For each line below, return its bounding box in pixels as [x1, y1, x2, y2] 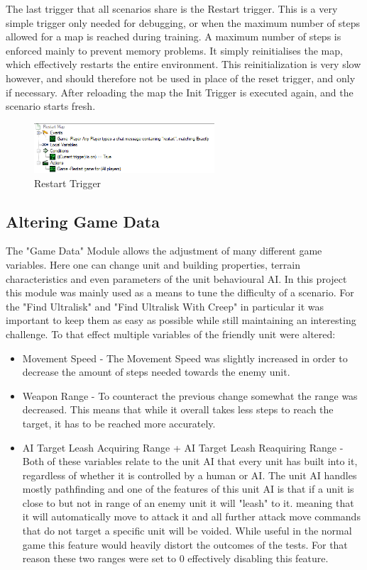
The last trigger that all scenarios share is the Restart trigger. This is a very [6, 1, 338, 16]
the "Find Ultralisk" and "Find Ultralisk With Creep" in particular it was [6, 298, 324, 313]
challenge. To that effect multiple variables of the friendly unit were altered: [6, 326, 336, 341]
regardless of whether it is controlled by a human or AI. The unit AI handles [22, 467, 357, 482]
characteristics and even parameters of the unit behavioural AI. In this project [6, 271, 347, 286]
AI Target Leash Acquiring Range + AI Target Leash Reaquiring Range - [22, 440, 344, 454]
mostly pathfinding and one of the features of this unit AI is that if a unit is [22, 481, 354, 496]
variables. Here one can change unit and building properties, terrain [6, 257, 300, 272]
